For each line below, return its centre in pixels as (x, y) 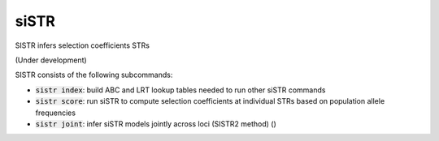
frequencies (56, 113)
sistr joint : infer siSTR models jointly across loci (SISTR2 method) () (156, 124)
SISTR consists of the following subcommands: (94, 75)
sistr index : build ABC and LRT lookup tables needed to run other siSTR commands (180, 90)
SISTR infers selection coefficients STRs (83, 45)
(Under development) (51, 60)
